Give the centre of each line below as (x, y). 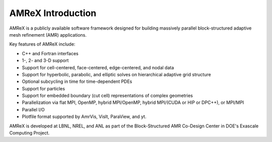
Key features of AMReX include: (42, 44)
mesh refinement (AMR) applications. (48, 35)
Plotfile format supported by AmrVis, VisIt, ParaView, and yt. (84, 117)
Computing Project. (29, 133)
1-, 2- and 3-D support (45, 61)
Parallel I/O (33, 109)
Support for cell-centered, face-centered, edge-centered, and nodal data (98, 67)
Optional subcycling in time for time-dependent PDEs (77, 82)
